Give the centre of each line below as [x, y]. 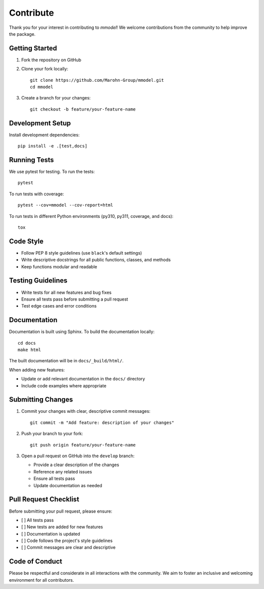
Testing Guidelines [38, 281]
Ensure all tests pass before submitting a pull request [75, 299]
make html [29, 350]
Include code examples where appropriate [64, 386]
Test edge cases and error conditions [59, 306]
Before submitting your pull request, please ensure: [61, 511]
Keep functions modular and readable [59, 266]
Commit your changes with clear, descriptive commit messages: [86, 411]
